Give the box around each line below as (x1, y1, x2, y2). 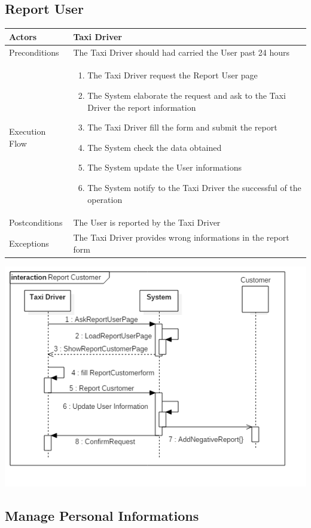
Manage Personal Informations (5, 506, 199, 525)
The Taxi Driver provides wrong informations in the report (73, 231, 289, 244)
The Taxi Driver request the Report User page (87, 69, 258, 81)
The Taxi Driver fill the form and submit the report (87, 121, 278, 133)
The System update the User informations (87, 161, 242, 174)
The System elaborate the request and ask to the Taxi (87, 89, 286, 101)
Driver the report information (87, 101, 196, 113)
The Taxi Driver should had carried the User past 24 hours (73, 45, 290, 58)
